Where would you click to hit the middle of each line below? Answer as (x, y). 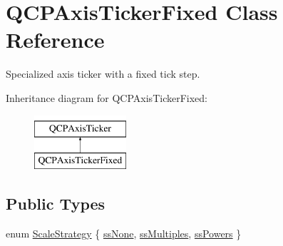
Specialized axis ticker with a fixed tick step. (103, 74)
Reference (55, 40)
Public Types (56, 204)
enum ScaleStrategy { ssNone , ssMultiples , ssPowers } (124, 233)
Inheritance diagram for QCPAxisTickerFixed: (107, 97)
